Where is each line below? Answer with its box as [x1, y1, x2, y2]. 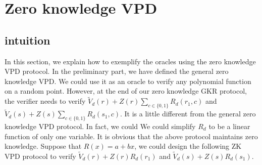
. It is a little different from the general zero [120, 108, 256, 119]
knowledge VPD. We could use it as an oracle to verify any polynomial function [5, 75, 251, 86]
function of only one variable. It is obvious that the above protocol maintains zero [5, 131, 258, 141]
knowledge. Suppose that [5, 141, 82, 151]
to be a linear [208, 120, 250, 131]
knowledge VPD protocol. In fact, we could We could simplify [5, 120, 196, 131]
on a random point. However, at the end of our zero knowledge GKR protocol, [5, 86, 247, 96]
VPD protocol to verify [5, 150, 76, 161]
